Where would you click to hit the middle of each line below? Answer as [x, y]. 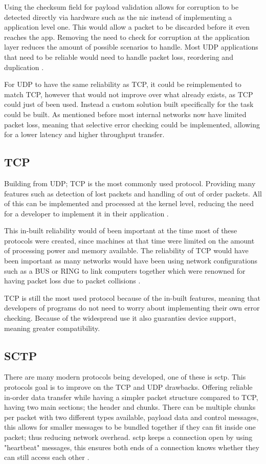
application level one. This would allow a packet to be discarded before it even [127, 27]
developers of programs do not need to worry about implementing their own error [132, 308]
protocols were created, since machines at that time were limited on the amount [129, 240]
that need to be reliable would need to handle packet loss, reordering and [119, 57]
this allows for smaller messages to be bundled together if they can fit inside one [130, 427]
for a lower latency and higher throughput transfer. [84, 134]
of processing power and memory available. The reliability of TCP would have [126, 250]
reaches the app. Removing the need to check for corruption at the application [127, 37]
